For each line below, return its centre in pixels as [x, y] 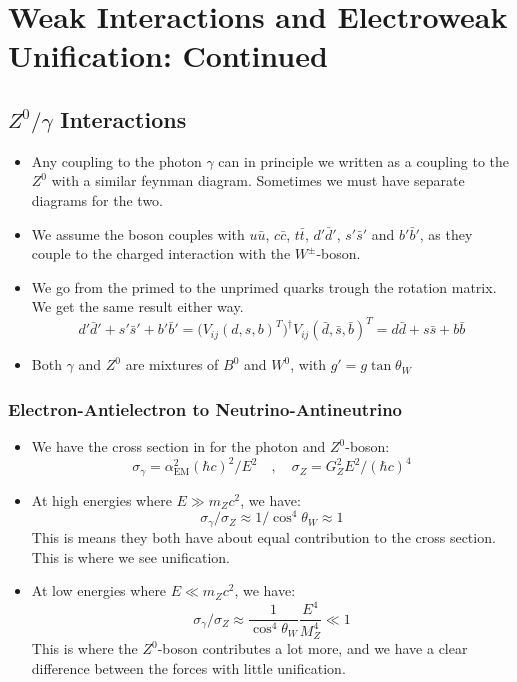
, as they [446, 233]
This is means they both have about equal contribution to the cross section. [263, 536]
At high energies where [101, 499]
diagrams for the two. [97, 199]
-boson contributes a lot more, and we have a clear [312, 648]
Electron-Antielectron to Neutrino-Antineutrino [205, 408]
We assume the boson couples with [138, 233]
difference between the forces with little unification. [188, 667]
